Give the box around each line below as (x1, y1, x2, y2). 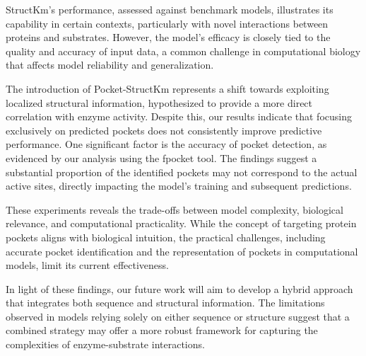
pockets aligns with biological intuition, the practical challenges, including (6, 229, 326, 244)
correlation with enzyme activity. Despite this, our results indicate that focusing (6, 109, 352, 124)
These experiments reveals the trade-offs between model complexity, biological (6, 202, 343, 217)
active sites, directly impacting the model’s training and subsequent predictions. (6, 178, 352, 193)
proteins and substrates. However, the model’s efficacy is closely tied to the (6, 30, 331, 45)
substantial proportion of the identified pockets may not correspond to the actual (6, 164, 358, 179)
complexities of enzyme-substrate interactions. (6, 337, 205, 352)
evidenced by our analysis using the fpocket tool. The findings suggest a (6, 150, 317, 165)
